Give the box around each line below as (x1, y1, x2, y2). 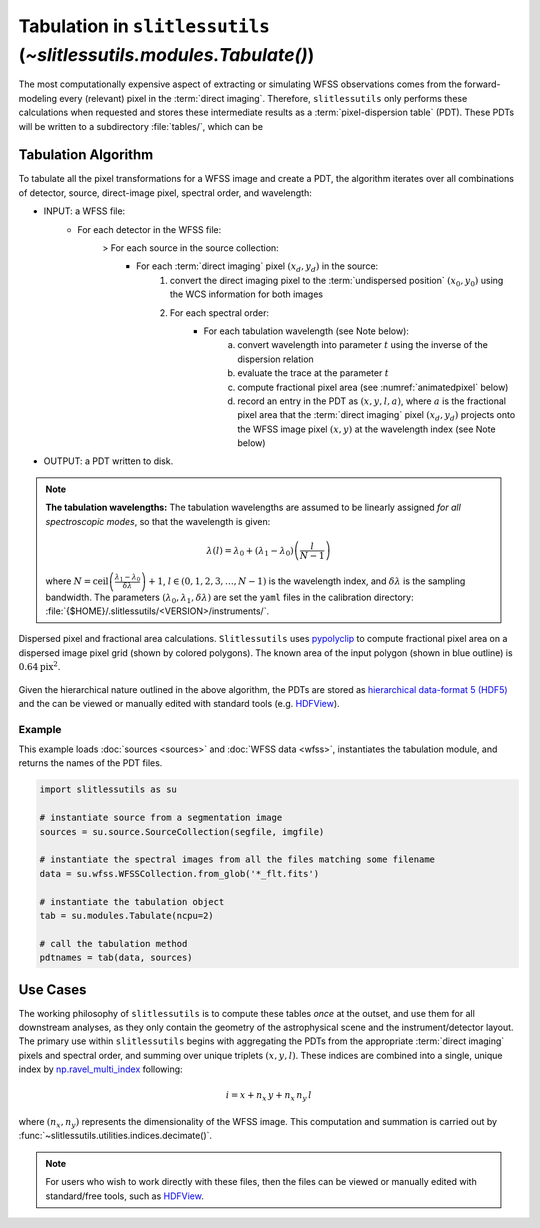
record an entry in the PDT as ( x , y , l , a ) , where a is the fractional (237, 395, 507, 407)
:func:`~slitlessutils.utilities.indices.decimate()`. (18, 1130, 213, 1142)
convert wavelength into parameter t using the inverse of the (237, 339, 489, 351)
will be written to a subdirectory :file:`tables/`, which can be (18, 120, 264, 132)
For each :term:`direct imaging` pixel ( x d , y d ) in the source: (136, 260, 379, 275)
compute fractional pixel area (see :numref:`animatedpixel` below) (237, 381, 509, 393)
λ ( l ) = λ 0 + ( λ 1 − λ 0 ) (206, 545, 294, 559)
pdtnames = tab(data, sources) (39, 952, 194, 964)
